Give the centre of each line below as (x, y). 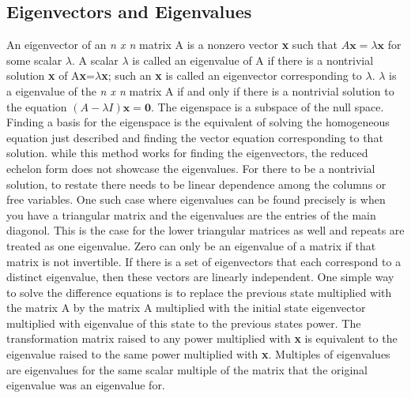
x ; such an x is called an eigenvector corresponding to (232, 75)
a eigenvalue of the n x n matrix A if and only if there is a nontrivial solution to (200, 90)
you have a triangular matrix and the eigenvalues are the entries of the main (191, 214)
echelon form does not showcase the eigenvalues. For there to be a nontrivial (191, 168)
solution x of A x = (51, 75)
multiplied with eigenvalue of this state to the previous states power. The (184, 323)
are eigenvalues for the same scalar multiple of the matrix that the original (187, 369)
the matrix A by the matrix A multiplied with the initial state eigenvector (186, 308)
